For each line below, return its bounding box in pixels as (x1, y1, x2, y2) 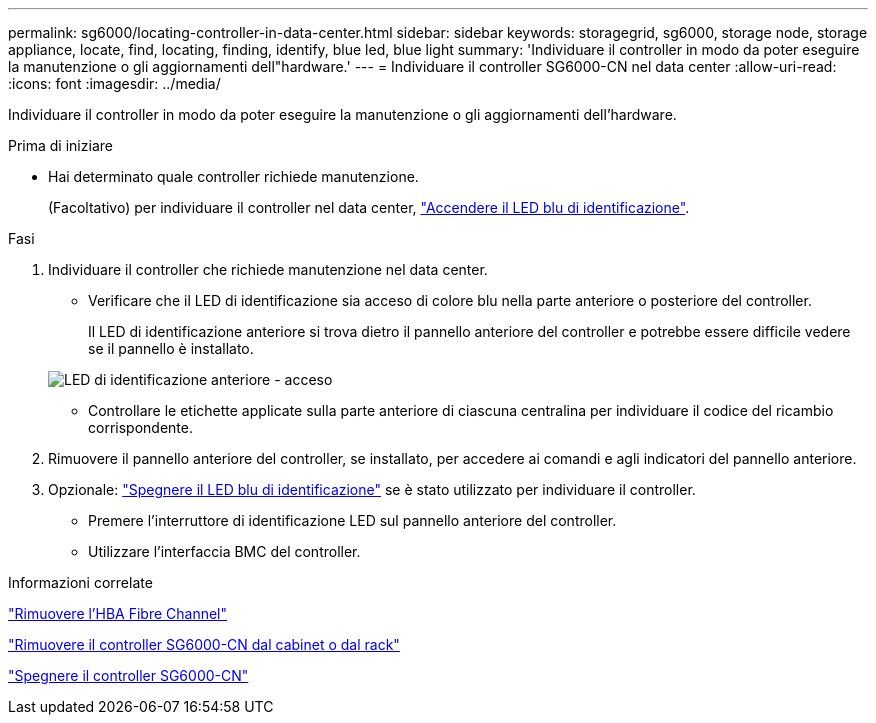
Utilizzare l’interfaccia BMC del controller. (88, 543, 361, 560)
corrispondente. (88, 419, 193, 436)
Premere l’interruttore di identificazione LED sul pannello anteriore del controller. (88, 512, 617, 529)
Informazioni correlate (8, 574, 153, 591)
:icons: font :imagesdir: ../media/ (8, 75, 221, 92)
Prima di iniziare (8, 137, 113, 154)
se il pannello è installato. (88, 340, 254, 357)
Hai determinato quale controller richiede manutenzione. (48, 168, 419, 185)
